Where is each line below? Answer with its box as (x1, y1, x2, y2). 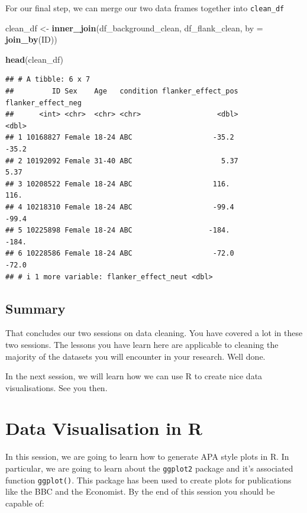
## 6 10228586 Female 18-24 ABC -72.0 (5, 249, 234, 258)
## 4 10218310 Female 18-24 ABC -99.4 (5, 202, 234, 211)
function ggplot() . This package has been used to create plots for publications (5, 473, 292, 486)
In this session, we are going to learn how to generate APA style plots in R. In (5, 450, 289, 463)
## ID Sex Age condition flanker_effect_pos (5, 87, 238, 96)
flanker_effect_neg (5, 98, 82, 107)
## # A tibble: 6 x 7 (5, 75, 91, 84)
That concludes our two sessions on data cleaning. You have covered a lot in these (5, 327, 303, 339)
